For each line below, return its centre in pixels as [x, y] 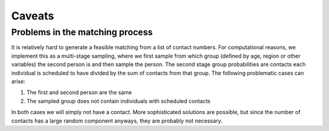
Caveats [33, 16]
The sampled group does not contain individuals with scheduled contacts [119, 101]
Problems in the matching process [82, 32]
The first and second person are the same [79, 92]
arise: [18, 81]
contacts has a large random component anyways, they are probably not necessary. [117, 121]
